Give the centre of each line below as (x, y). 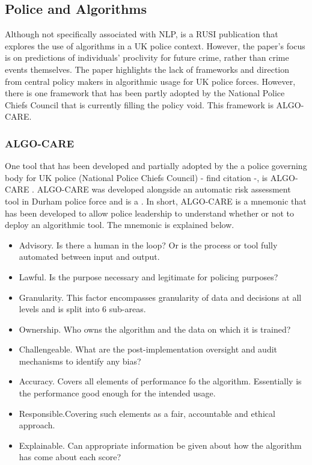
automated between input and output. (89, 257)
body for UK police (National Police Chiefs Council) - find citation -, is (136, 177)
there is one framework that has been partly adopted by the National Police (145, 93)
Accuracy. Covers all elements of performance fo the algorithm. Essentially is (160, 381)
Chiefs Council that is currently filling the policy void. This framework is (139, 104)
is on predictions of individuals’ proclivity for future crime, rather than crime (147, 57)
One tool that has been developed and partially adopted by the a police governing (156, 166)
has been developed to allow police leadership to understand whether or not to (150, 213)
